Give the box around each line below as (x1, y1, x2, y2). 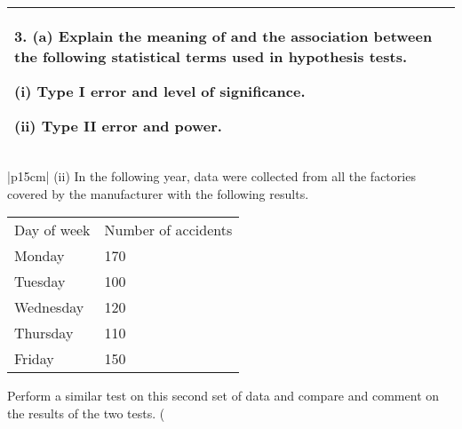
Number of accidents (104, 219, 233, 241)
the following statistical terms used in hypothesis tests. (14, 46, 408, 67)
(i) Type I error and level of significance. (14, 81, 306, 101)
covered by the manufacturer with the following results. (7, 184, 309, 203)
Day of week (14, 219, 91, 241)
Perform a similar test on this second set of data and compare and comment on (7, 386, 440, 405)
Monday (14, 245, 65, 266)
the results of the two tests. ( (7, 403, 165, 422)
